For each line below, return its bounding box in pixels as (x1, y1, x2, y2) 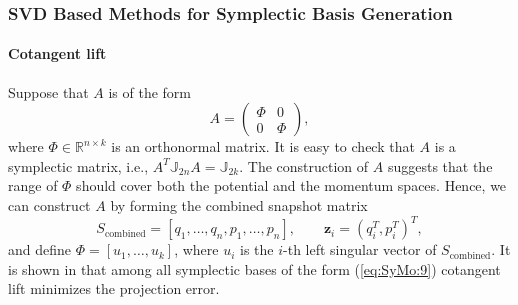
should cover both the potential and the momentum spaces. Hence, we (76, 175, 507, 196)
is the (240, 239, 274, 260)
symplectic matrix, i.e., (8, 155, 149, 176)
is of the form (108, 81, 191, 102)
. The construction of (239, 155, 369, 176)
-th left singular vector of (283, 239, 437, 260)
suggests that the (387, 155, 493, 176)
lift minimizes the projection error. (8, 278, 220, 299)
